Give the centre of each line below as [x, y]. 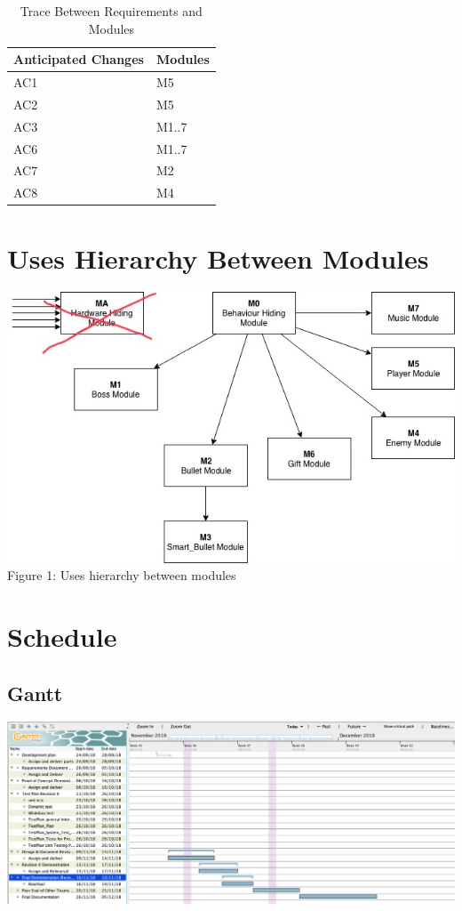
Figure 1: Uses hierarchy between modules [122, 575]
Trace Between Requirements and [111, 11]
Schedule [62, 636]
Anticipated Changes [79, 59]
